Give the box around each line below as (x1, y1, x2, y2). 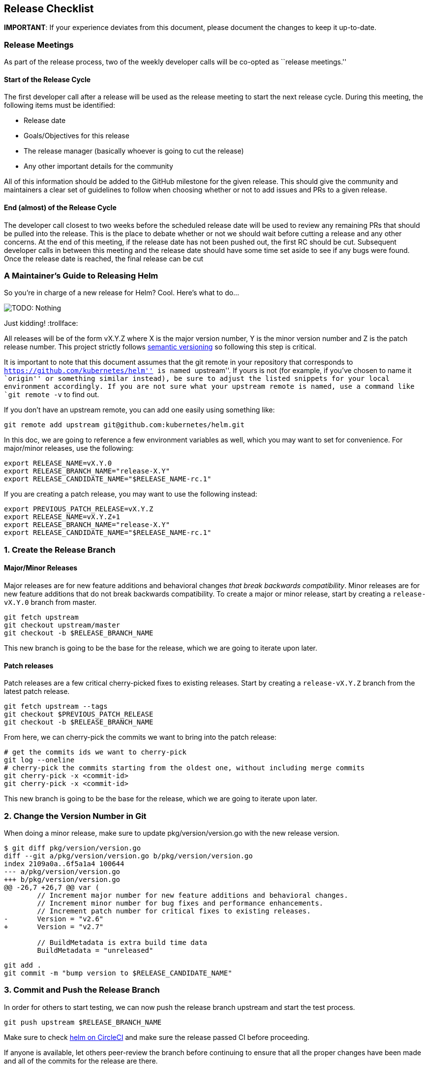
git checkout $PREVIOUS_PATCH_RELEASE (4, 710, 153, 719)
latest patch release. (4, 687, 70, 696)
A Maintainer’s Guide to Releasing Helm (4, 270, 158, 281)
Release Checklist (4, 2, 94, 15)
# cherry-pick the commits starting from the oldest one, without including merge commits (4, 764, 365, 772)
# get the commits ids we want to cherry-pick (4, 748, 186, 756)
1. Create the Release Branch (4, 544, 116, 555)
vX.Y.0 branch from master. (4, 597, 97, 606)
